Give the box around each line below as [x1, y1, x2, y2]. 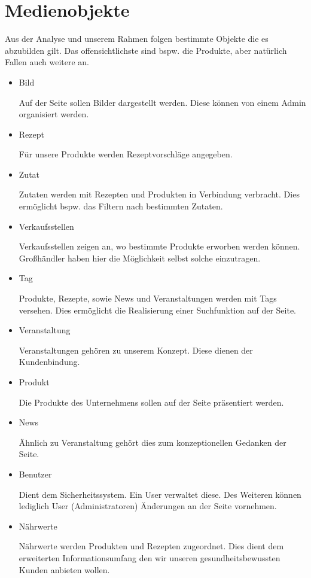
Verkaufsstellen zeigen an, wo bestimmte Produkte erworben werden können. [19, 240, 300, 253]
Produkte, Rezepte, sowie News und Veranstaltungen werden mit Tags [19, 292, 277, 305]
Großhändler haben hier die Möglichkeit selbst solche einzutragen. [19, 251, 261, 264]
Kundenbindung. [19, 355, 80, 368]
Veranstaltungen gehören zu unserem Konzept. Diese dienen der [19, 343, 253, 356]
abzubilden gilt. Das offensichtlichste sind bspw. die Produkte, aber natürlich [5, 44, 287, 56]
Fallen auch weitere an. [5, 56, 90, 68]
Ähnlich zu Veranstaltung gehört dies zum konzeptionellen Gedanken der [19, 436, 286, 448]
